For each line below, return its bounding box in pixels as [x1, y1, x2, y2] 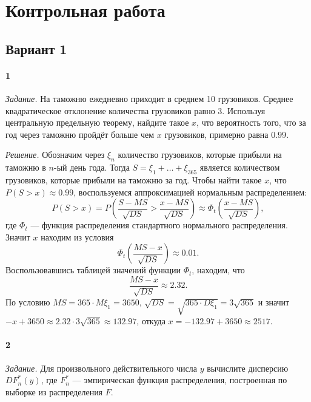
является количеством [199, 161, 280, 174]
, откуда [136, 315, 166, 327]
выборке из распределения [5, 385, 103, 398]
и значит [258, 296, 290, 308]
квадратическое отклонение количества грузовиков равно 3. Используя [5, 104, 266, 117]
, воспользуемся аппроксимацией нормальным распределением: [73, 185, 307, 198]
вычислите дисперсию [207, 361, 289, 374]
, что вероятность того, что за [196, 116, 306, 129]
